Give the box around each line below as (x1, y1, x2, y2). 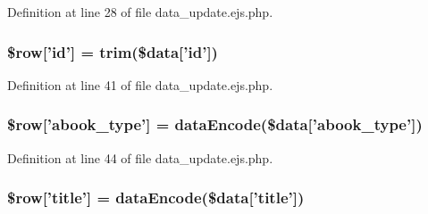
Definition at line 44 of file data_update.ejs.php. (7, 148, 273, 167)
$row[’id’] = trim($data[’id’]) (7, 40, 218, 62)
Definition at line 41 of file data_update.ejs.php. (7, 75, 273, 94)
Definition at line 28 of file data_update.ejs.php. (7, 3, 273, 21)
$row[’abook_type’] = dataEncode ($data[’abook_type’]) (7, 113, 423, 136)
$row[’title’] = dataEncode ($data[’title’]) (7, 186, 305, 209)
